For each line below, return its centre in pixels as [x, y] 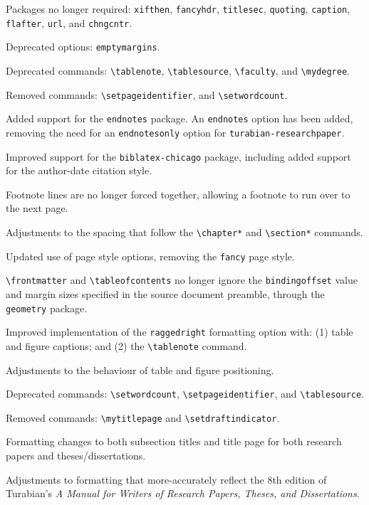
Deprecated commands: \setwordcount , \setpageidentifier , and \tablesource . [185, 394]
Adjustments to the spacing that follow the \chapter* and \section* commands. [184, 232]
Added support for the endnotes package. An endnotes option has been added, [180, 118]
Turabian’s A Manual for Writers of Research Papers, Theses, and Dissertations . [183, 493]
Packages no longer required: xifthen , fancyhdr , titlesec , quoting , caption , [178, 9]
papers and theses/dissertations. [76, 456]
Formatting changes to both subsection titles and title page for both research [174, 441]
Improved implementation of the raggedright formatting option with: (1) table [180, 332]
